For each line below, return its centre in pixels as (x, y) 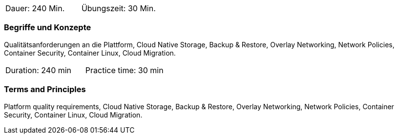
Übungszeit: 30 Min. (118, 8)
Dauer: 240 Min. (35, 8)
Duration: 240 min (39, 70)
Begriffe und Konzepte (48, 28)
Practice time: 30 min (124, 70)
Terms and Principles (45, 89)
